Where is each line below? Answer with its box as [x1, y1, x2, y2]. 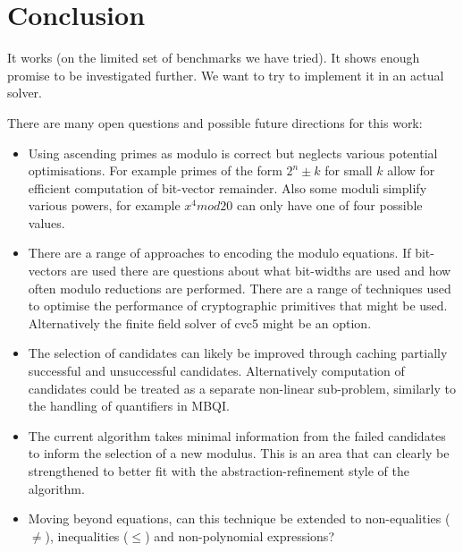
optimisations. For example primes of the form [28, 161, 282, 180]
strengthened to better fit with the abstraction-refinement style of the [28, 462, 410, 480]
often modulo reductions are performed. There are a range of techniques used [28, 278, 451, 297]
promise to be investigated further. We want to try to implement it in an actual [7, 65, 444, 84]
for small [324, 161, 373, 180]
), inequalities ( [45, 526, 129, 545]
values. [28, 213, 65, 232]
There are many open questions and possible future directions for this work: [7, 113, 423, 132]
